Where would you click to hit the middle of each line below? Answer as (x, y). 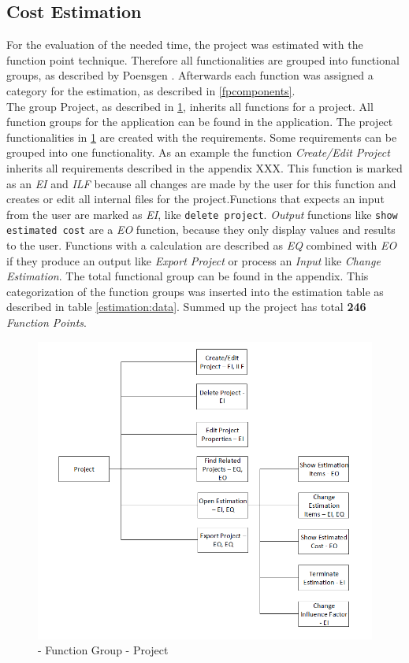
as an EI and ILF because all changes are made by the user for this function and (201, 183)
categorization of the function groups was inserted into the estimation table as (195, 291)
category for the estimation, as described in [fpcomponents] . (151, 90)
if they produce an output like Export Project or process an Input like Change (193, 260)
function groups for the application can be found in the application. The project (200, 122)
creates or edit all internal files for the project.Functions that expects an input (195, 199)
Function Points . (46, 322)
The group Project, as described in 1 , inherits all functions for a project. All (190, 106)
